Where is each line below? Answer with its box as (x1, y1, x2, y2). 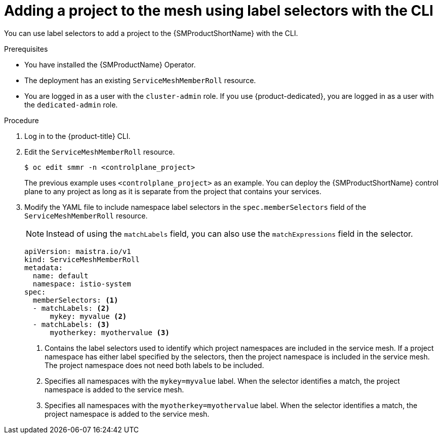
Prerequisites (4, 44, 48, 53)
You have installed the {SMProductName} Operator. (24, 60, 196, 69)
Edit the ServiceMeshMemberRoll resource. (24, 147, 175, 156)
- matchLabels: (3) (32, 320, 110, 328)
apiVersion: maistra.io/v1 (24, 247, 131, 255)
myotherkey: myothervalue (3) (50, 328, 170, 337)
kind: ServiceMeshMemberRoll (24, 255, 140, 264)
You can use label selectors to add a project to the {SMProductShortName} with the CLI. (4, 28, 298, 38)
